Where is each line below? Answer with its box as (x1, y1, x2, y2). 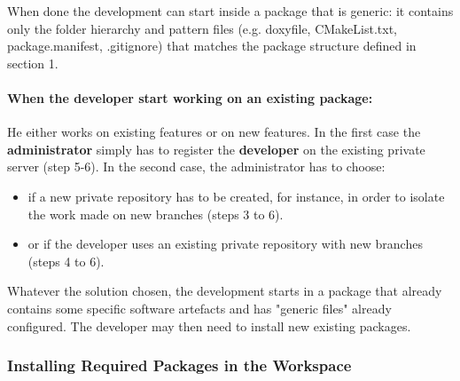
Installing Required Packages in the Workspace (7, 354, 352, 377)
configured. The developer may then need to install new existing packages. (7, 316, 411, 335)
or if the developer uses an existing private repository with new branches (27, 234, 423, 253)
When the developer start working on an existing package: (7, 88, 373, 107)
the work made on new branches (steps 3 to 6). (27, 204, 284, 223)
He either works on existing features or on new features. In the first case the (7, 123, 421, 141)
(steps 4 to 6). (27, 251, 105, 270)
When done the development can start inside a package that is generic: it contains (7, 2, 454, 20)
